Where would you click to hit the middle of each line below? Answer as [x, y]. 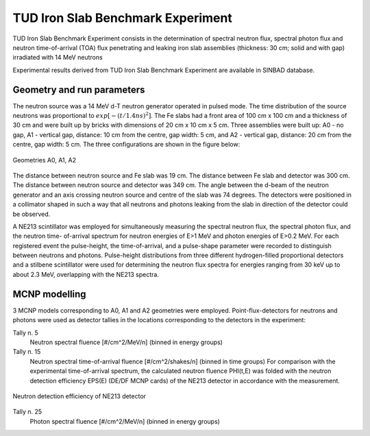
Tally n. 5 [26, 332]
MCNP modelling [49, 294]
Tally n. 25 [27, 412]
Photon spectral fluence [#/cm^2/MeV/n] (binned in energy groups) [125, 421]
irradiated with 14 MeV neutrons [58, 58]
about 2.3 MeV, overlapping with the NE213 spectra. [86, 274]
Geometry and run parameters [79, 89]
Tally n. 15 [27, 352]
